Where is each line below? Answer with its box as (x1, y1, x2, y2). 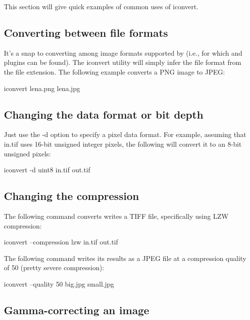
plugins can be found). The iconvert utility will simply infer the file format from (4, 57, 241, 67)
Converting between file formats (4, 25, 168, 40)
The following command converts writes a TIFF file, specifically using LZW (4, 211, 229, 221)
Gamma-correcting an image (4, 302, 149, 317)
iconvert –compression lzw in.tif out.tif (4, 237, 118, 247)
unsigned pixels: (4, 148, 51, 158)
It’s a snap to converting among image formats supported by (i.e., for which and (4, 47, 243, 58)
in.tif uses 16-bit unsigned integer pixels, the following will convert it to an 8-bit (4, 138, 242, 149)
